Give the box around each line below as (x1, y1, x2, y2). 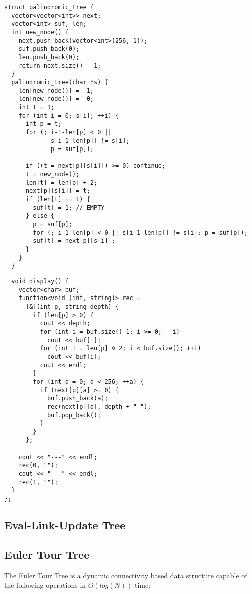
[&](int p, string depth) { (25, 303, 119, 310)
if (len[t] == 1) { (25, 196, 90, 203)
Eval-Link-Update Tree (4, 517, 126, 533)
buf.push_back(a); (47, 395, 108, 402)
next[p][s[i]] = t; (25, 187, 90, 195)
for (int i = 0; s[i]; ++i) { (18, 112, 119, 119)
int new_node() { (11, 28, 69, 36)
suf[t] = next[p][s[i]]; (33, 237, 115, 245)
